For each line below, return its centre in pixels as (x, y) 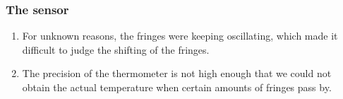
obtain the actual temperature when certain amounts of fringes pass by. (177, 87)
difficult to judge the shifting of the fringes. (116, 49)
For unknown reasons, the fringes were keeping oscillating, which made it (180, 36)
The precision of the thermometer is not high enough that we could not (177, 73)
